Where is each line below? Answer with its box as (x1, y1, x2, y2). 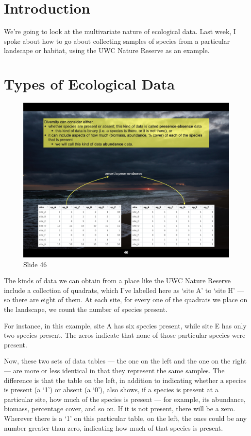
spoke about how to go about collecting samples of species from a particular (4, 36, 230, 46)
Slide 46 (23, 259, 47, 269)
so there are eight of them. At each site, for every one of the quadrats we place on (4, 294, 248, 305)
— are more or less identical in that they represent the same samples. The (4, 365, 225, 375)
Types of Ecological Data (4, 74, 175, 94)
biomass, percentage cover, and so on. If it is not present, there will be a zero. (4, 403, 235, 414)
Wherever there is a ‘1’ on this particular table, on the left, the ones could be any (4, 413, 247, 423)
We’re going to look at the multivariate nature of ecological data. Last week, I (4, 26, 236, 36)
